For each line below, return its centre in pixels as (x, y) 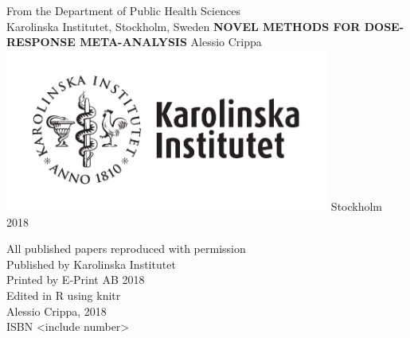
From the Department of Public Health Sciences (123, 10)
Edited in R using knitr (64, 295)
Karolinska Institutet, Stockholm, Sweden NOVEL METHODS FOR (184, 26)
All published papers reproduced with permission (126, 249)
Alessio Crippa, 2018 (57, 311)
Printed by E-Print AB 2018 (76, 280)
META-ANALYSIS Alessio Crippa (171, 42)
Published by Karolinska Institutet (91, 264)
